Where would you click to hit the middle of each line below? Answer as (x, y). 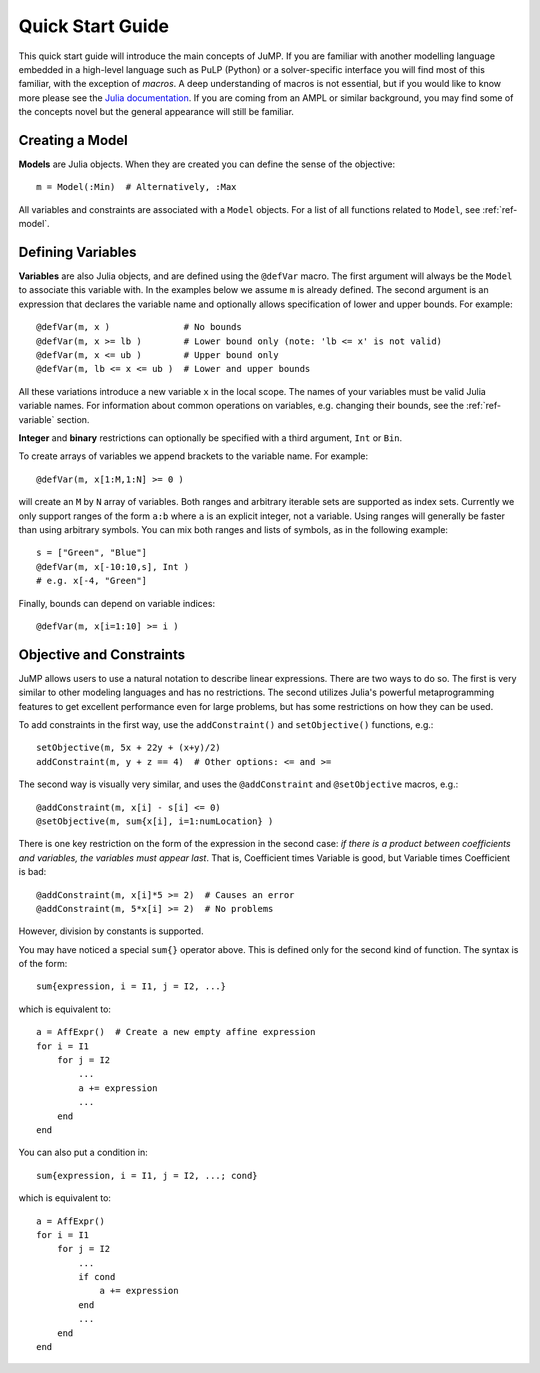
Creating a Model (73, 140)
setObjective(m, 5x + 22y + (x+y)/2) (129, 748)
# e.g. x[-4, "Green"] (92, 581)
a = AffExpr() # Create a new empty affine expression (176, 1032)
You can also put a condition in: (83, 1152)
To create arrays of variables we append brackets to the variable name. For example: (193, 456)
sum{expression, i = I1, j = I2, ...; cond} (147, 1175)
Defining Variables (77, 252)
